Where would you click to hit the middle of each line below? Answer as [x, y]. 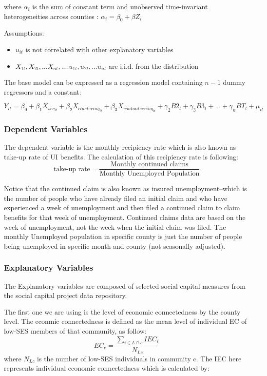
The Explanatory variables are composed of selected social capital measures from [125, 286]
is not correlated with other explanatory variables [99, 49]
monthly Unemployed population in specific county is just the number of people [123, 236]
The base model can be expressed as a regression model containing [103, 82]
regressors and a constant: [43, 91]
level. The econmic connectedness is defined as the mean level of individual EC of [125, 321]
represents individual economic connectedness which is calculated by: [107, 368]
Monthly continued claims [150, 165]
